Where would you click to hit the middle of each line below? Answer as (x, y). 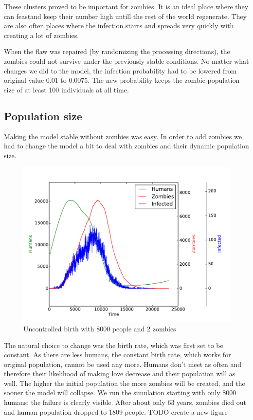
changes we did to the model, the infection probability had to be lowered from (120, 70)
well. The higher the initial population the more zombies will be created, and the (125, 383)
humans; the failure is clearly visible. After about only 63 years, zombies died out (125, 402)
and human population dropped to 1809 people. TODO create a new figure (116, 411)
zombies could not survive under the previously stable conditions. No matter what (126, 61)
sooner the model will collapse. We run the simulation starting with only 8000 (120, 393)
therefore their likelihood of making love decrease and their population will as (120, 374)
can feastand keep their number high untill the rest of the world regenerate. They (125, 16)
